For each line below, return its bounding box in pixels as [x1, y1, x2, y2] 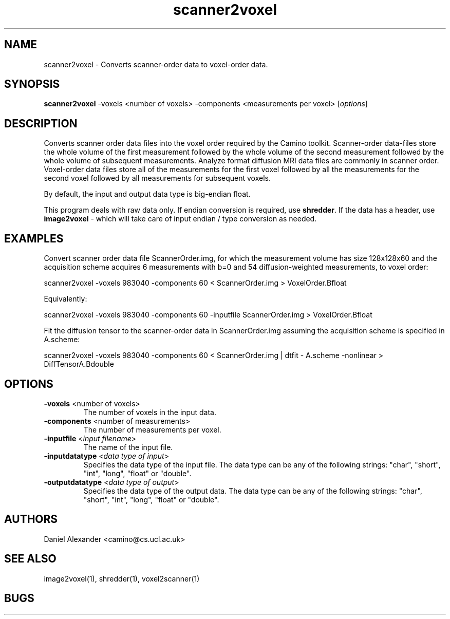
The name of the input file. [83, 442, 173, 452]
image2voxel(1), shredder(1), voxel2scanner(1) [44, 574, 200, 583]
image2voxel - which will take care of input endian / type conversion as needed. [44, 214, 317, 223]
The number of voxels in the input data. [83, 407, 216, 417]
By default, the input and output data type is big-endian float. [44, 190, 251, 199]
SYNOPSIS [4, 78, 60, 91]
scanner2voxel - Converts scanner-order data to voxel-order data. [44, 60, 268, 69]
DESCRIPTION [4, 117, 78, 130]
